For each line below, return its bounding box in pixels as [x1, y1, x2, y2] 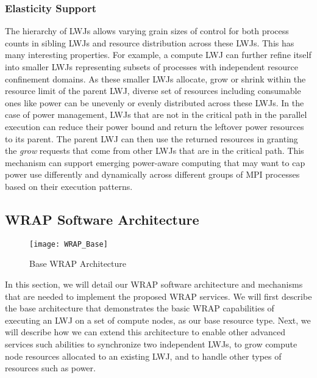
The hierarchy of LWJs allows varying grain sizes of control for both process [5, 24, 289, 37]
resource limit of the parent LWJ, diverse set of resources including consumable [5, 84, 301, 97]
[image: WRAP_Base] [29, 239, 108, 249]
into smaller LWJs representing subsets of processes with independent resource [5, 60, 298, 73]
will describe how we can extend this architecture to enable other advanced [5, 325, 285, 338]
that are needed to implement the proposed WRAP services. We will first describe [5, 289, 312, 302]
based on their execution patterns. [5, 180, 133, 192]
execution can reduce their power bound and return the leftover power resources [5, 120, 304, 133]
